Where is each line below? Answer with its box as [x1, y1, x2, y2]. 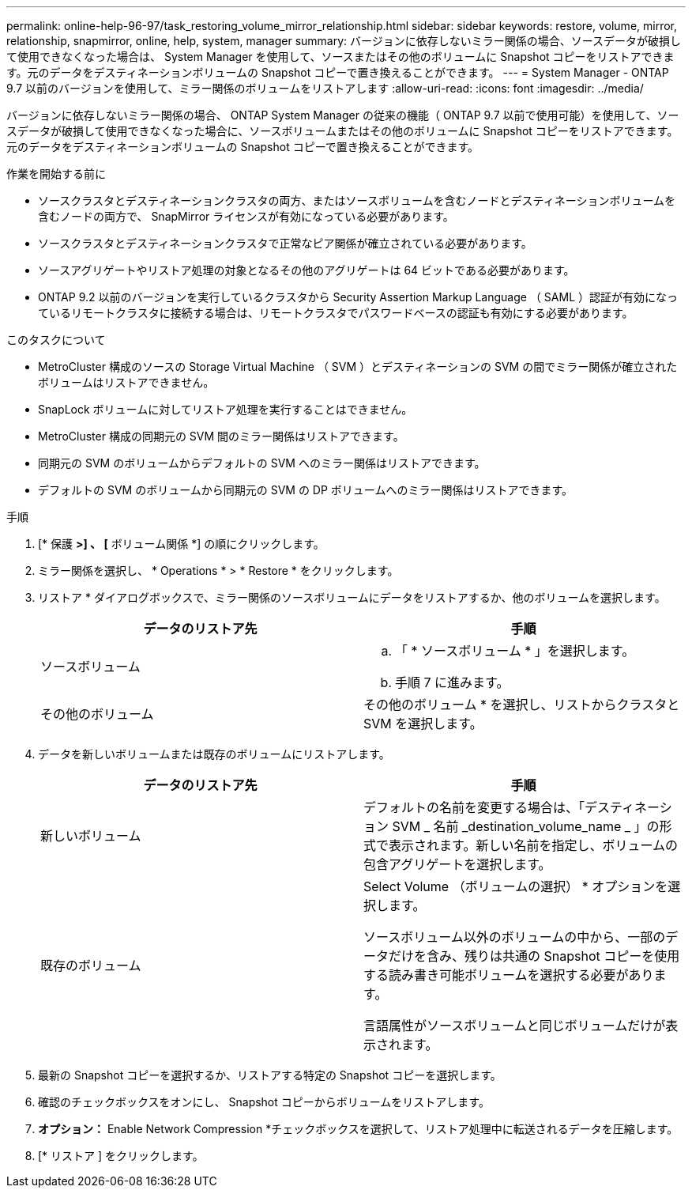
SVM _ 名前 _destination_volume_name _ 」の [392, 818, 660, 834]
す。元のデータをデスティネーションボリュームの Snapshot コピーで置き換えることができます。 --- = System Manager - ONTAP [6, 66, 669, 79]
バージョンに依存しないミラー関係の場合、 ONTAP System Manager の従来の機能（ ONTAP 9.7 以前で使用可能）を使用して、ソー [6, 108, 679, 122]
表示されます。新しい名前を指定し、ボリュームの [389, 837, 678, 853]
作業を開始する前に [6, 167, 106, 180]
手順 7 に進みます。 [395, 674, 510, 690]
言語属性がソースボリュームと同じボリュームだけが [363, 1018, 666, 1033]
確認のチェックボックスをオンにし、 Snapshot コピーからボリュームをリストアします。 [38, 1095, 490, 1109]
